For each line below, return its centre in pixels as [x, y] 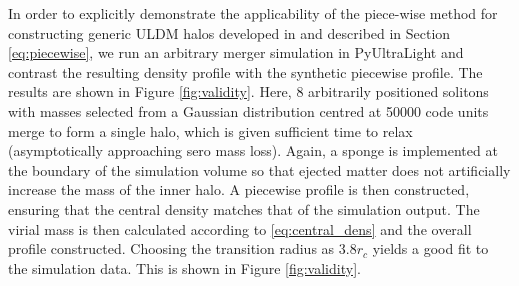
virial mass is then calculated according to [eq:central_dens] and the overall [240, 228]
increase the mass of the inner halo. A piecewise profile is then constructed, [239, 189]
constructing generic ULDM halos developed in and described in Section [229, 32]
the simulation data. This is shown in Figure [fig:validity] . [184, 267]
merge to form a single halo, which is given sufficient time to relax [210, 130]
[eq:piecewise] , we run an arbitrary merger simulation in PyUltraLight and [236, 52]
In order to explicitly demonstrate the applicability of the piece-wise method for [253, 13]
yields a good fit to [430, 248]
